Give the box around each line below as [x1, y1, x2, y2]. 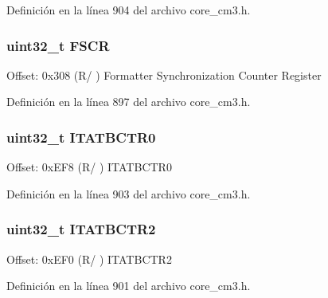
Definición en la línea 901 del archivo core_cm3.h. [6, 277, 251, 294]
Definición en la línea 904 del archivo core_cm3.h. [6, 2, 251, 18]
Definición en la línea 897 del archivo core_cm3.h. [6, 93, 251, 110]
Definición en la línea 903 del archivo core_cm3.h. [6, 185, 251, 202]
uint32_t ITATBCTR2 [6, 219, 156, 239]
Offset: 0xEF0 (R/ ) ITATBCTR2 [6, 250, 172, 267]
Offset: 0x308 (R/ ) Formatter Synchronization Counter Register [6, 66, 322, 83]
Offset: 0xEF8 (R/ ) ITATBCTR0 [6, 159, 172, 175]
